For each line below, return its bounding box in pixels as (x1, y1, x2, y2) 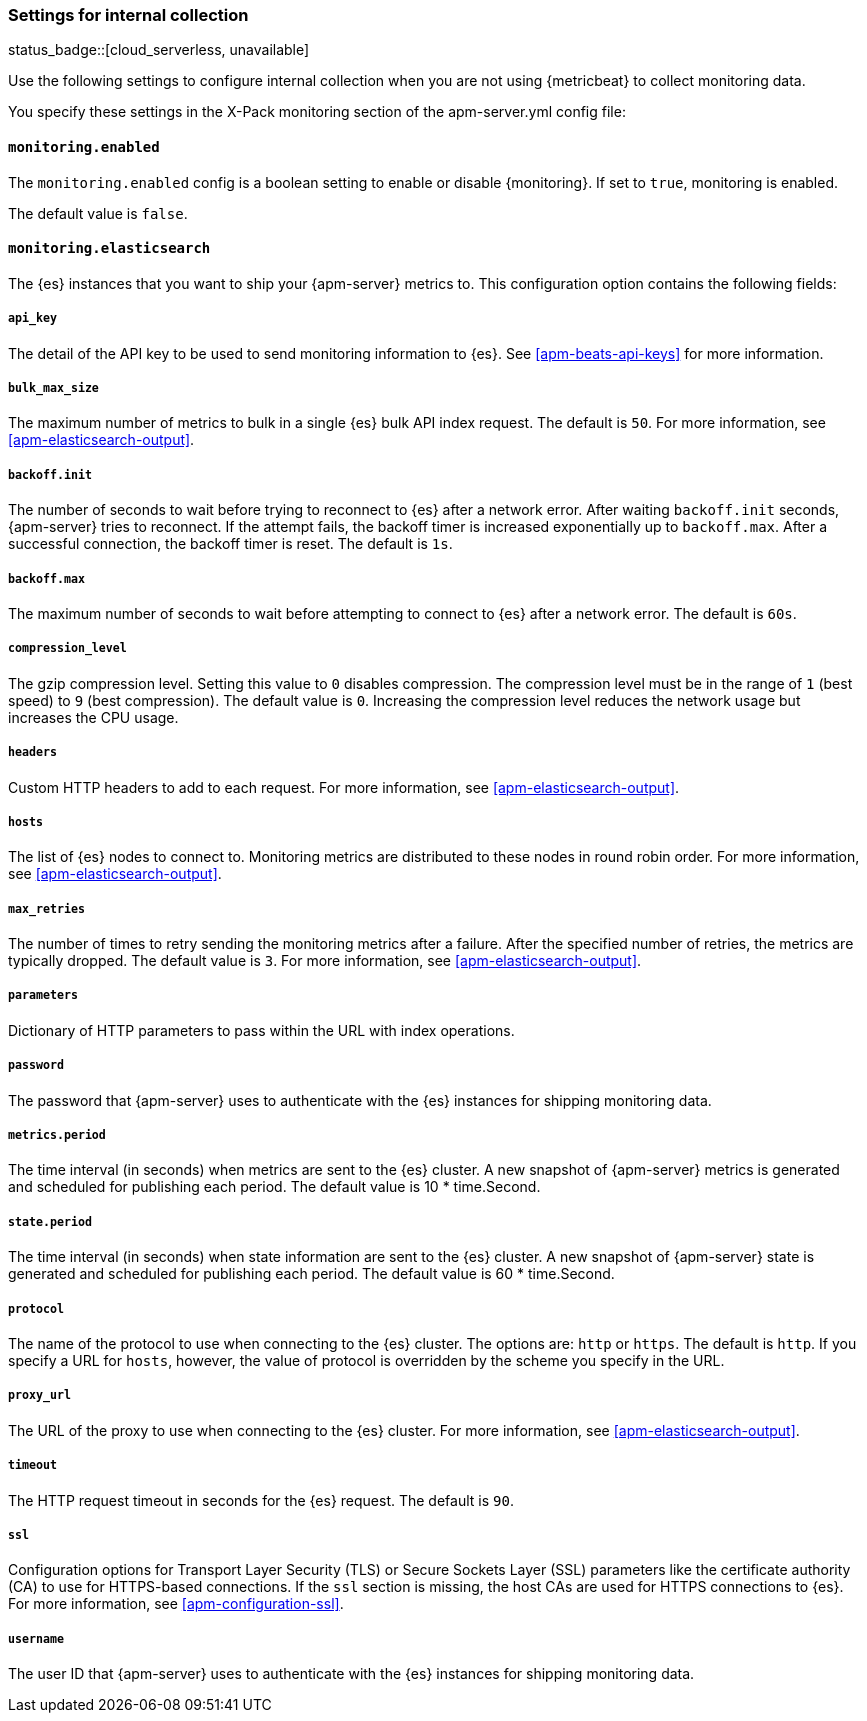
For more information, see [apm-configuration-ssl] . (8, 1595, 344, 1613)
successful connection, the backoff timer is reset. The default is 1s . (8, 535, 453, 553)
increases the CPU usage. (8, 708, 179, 726)
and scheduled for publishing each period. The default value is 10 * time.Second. (8, 1178, 541, 1196)
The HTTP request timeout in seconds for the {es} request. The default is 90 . (8, 1491, 514, 1509)
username (8, 1631, 64, 1646)
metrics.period (8, 1128, 106, 1143)
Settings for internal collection (8, 5, 249, 25)
